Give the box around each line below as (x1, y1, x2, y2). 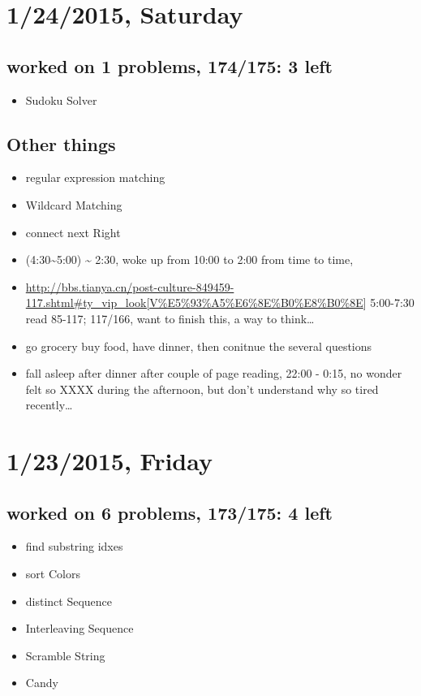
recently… (25, 396, 73, 413)
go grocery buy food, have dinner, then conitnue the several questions (25, 337, 372, 354)
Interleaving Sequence (25, 620, 134, 637)
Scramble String (25, 646, 105, 664)
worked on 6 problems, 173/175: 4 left (6, 499, 333, 525)
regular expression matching (25, 169, 165, 186)
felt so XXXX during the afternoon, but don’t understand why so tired (25, 380, 379, 397)
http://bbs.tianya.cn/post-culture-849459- (25, 278, 234, 295)
